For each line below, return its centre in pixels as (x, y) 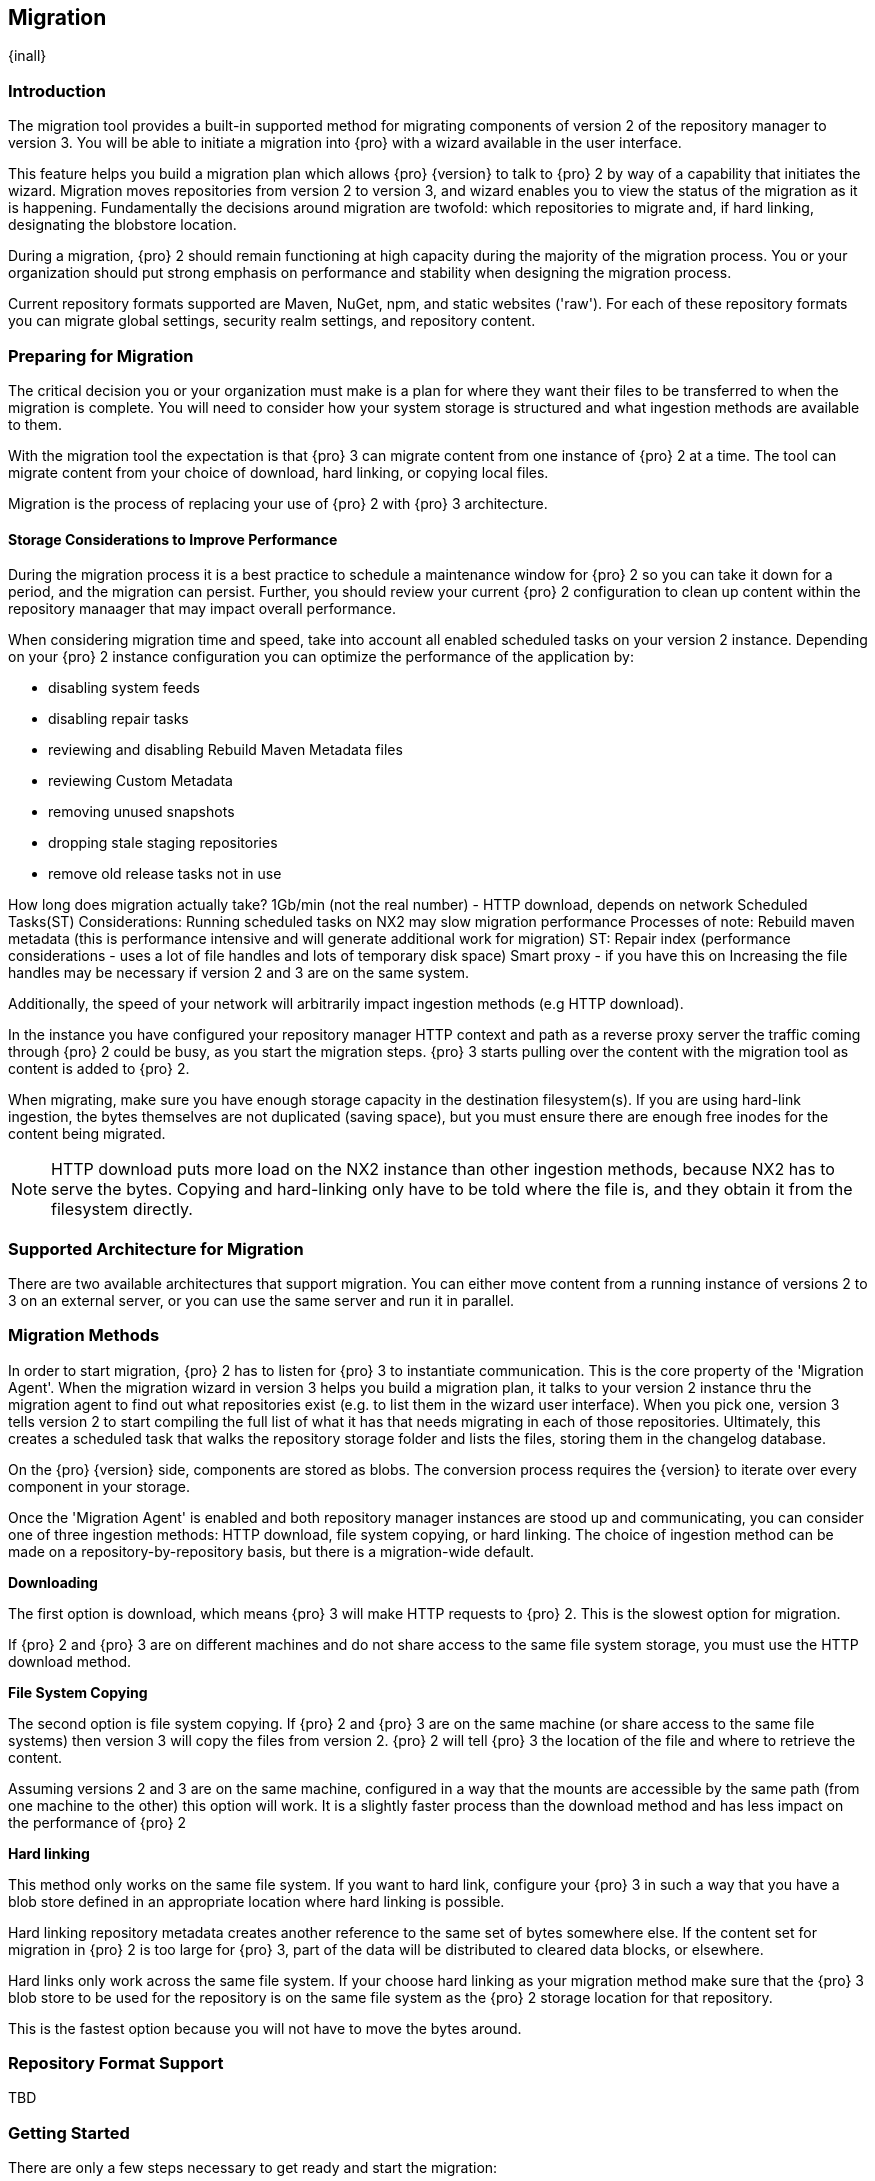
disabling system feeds (124, 688)
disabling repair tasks (118, 719)
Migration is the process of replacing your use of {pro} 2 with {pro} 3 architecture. (278, 503)
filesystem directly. (122, 1209)
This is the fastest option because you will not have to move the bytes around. (265, 2028)
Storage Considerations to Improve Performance (173, 539)
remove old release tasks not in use (165, 874)
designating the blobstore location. (122, 225)
